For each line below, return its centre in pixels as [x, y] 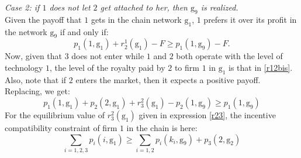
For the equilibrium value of [55, 114]
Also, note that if [36, 79]
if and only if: [84, 31]
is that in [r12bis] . [260, 67]
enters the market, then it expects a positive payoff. [168, 79]
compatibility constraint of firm [61, 127]
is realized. [219, 7]
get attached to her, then [144, 7]
